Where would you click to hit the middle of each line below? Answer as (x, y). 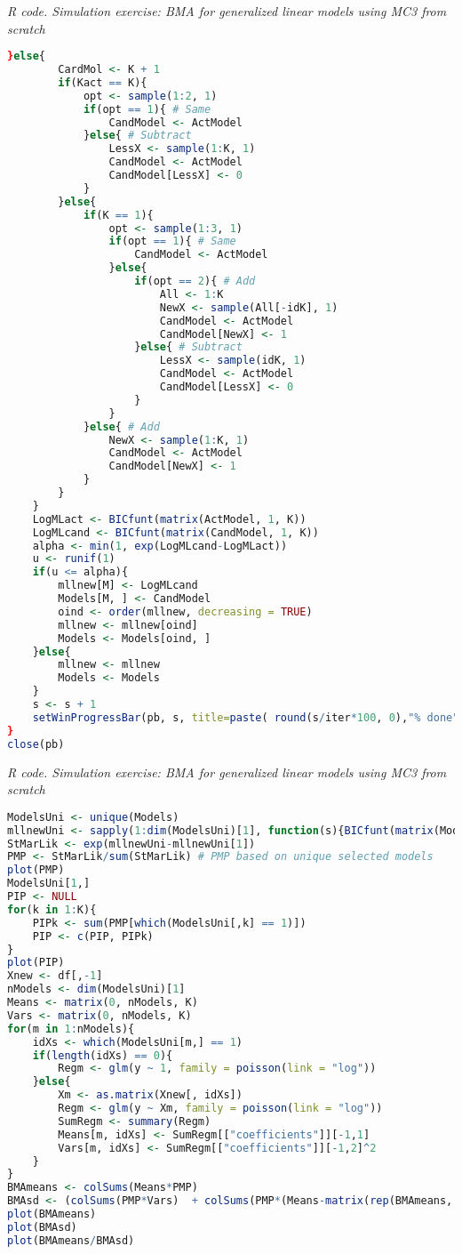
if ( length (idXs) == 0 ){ (103, 1055)
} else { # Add (121, 426)
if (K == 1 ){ (118, 215)
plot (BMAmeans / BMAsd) (71, 1240)
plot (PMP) (36, 870)
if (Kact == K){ (103, 82)
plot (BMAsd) (42, 1227)
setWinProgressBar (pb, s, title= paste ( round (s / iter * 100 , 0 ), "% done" (246, 717)
